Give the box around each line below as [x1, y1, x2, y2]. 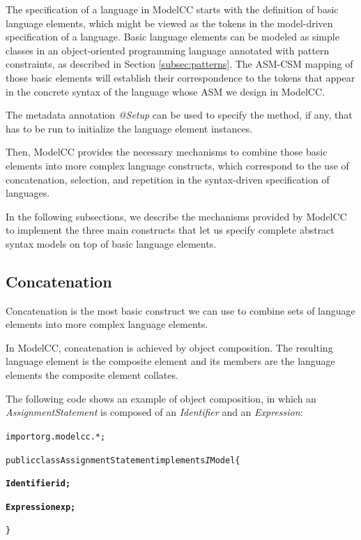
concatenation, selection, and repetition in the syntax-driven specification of [6, 172, 330, 186]
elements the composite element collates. [6, 368, 178, 382]
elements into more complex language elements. [6, 317, 208, 331]
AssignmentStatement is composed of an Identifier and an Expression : [6, 405, 303, 419]
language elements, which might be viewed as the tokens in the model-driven [6, 15, 333, 30]
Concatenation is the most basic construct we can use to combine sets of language [6, 303, 355, 317]
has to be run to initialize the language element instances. [6, 121, 253, 135]
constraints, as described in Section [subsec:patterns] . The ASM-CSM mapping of [6, 57, 353, 71]
